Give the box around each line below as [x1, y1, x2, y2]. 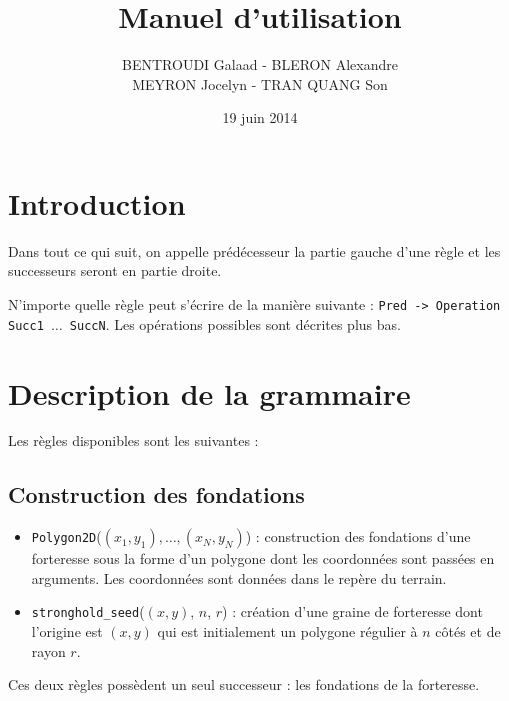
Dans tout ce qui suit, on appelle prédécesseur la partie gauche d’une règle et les [8, 240, 501, 261]
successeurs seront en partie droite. [8, 260, 222, 281]
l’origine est [31, 621, 103, 642]
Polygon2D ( [31, 526, 102, 547]
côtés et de [435, 621, 501, 642]
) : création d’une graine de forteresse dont [222, 601, 483, 622]
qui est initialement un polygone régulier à [157, 621, 418, 642]
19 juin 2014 [222, 107, 298, 128]
